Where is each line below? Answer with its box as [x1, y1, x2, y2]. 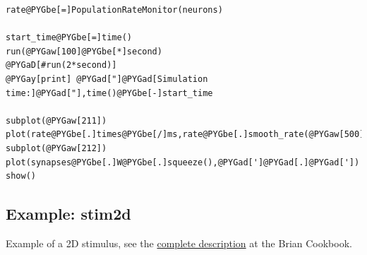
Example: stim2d [6, 203, 131, 225]
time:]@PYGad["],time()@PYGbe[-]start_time [6, 88, 213, 98]
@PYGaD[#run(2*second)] [6, 60, 117, 71]
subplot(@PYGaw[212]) [6, 143, 107, 153]
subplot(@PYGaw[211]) [6, 115, 107, 126]
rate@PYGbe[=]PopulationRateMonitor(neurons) [6, 5, 223, 15]
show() [6, 171, 36, 182]
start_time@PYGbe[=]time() [6, 32, 132, 43]
